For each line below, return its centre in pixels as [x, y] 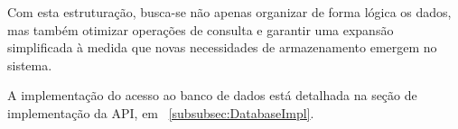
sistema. [30, 64]
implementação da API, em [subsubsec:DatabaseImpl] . [161, 112]
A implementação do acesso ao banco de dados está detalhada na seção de [212, 95]
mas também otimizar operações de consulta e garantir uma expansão [201, 29]
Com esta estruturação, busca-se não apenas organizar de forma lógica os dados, [229, 12]
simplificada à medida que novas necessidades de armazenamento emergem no [222, 47]
